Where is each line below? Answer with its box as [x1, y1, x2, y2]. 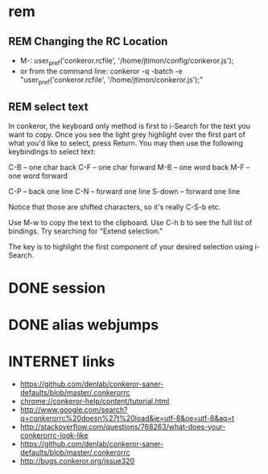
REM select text [8, 100, 89, 113]
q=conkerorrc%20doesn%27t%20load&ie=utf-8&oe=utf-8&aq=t [19, 413, 235, 422]
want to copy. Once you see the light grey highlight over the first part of [8, 130, 245, 139]
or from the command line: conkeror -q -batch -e [19, 66, 183, 76]
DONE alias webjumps [8, 315, 159, 334]
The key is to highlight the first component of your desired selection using [8, 242, 254, 252]
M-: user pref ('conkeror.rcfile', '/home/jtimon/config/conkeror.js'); [19, 56, 234, 67]
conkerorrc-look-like [19, 430, 89, 440]
